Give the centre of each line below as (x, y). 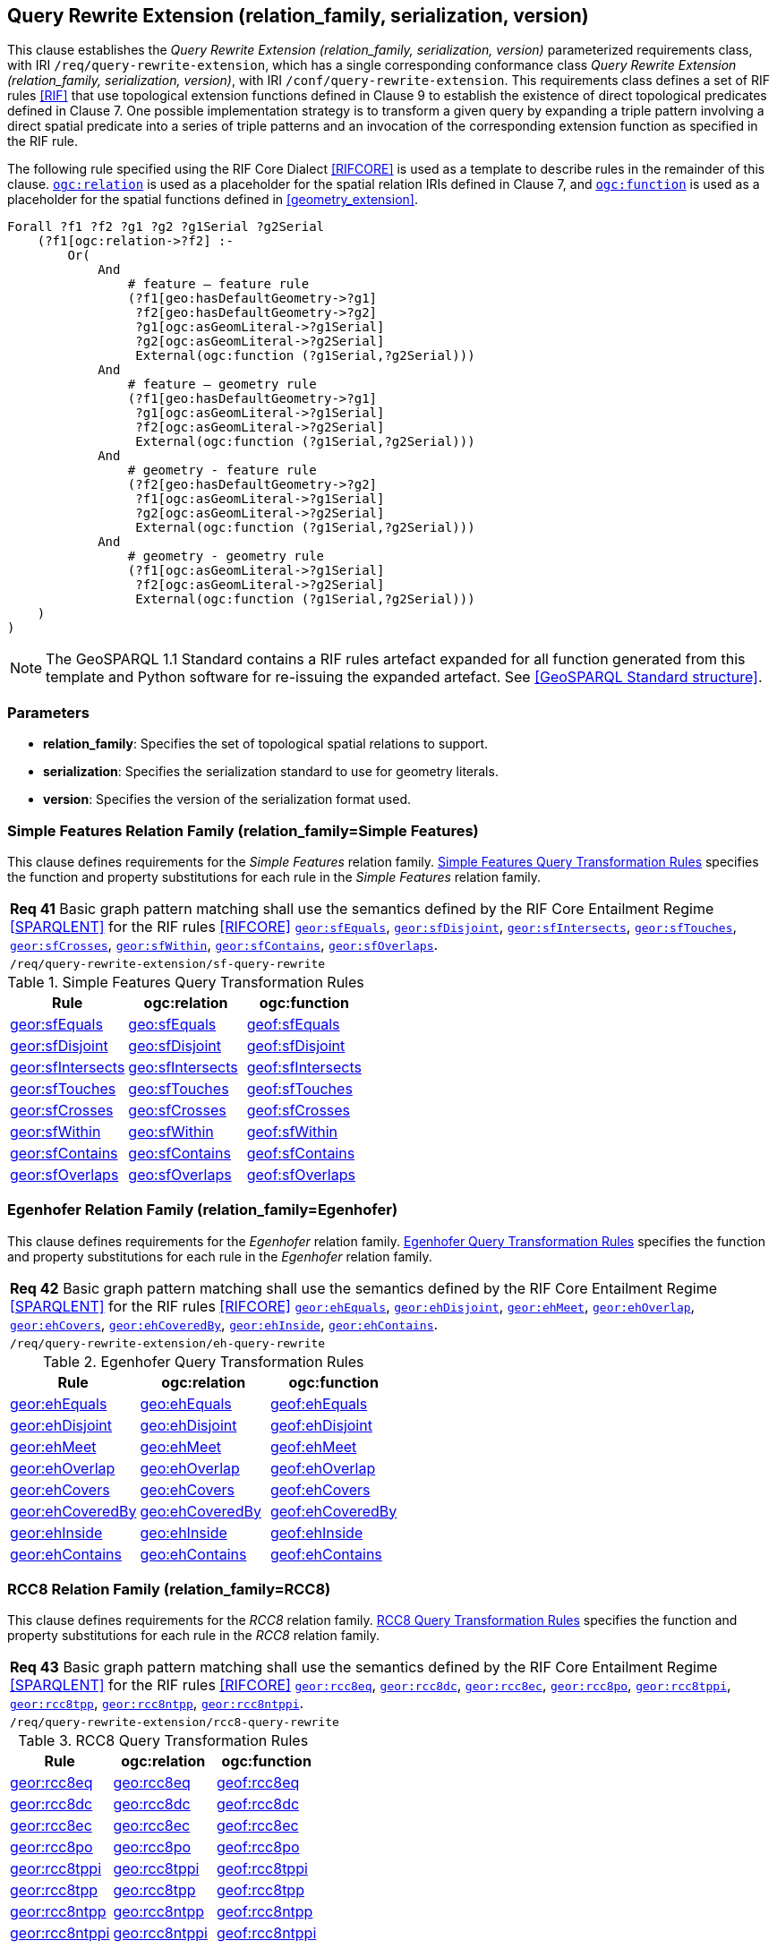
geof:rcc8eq (258, 1783)
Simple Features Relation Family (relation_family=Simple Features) (243, 830)
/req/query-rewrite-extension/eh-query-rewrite (168, 1343)
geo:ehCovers (188, 1489)
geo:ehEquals (186, 1403)
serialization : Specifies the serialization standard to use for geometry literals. (271, 772)
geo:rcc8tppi (156, 1869)
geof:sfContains (301, 1153)
